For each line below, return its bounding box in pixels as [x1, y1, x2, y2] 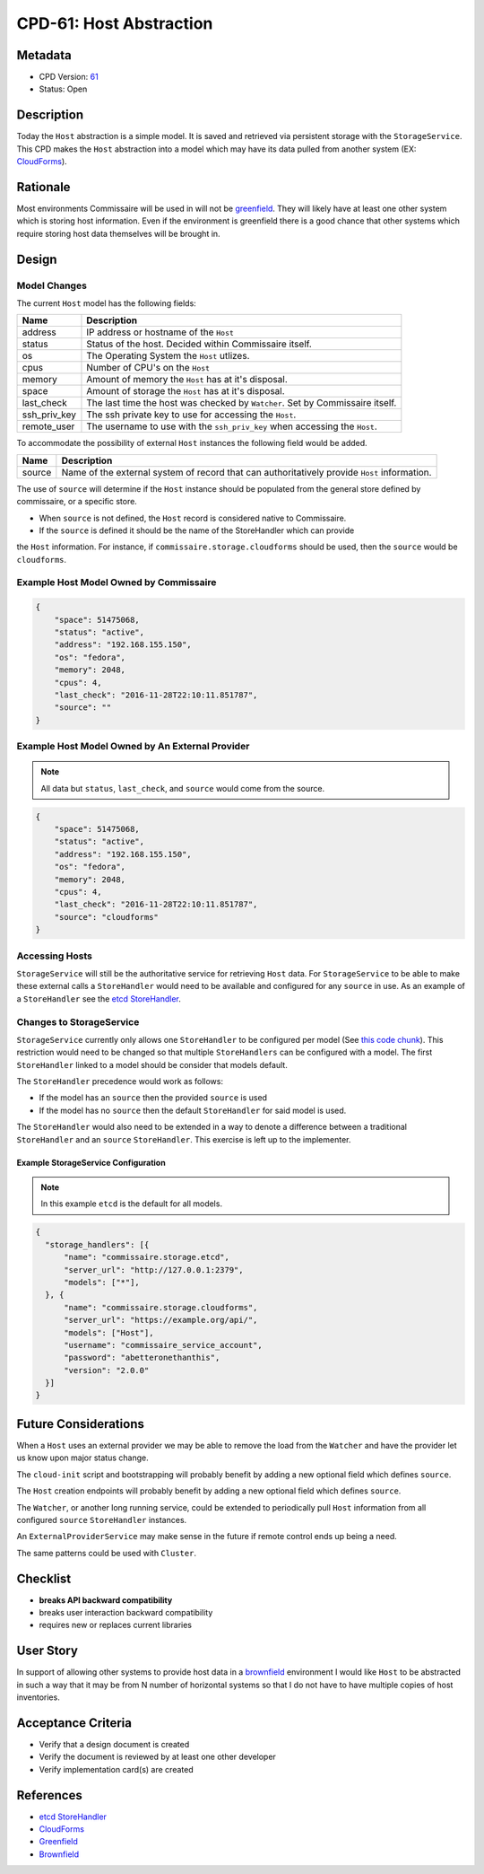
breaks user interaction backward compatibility [39, 1607, 213, 1617]
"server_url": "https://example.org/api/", [64, 1315, 258, 1326]
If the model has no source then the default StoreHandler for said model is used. [39, 1105, 347, 1116]
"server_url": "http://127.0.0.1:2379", [64, 1265, 244, 1274]
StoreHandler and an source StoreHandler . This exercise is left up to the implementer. [16, 1134, 351, 1144]
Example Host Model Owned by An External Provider [16, 740, 250, 753]
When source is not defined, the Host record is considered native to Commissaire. [39, 512, 347, 523]
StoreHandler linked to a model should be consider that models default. [16, 1059, 289, 1070]
